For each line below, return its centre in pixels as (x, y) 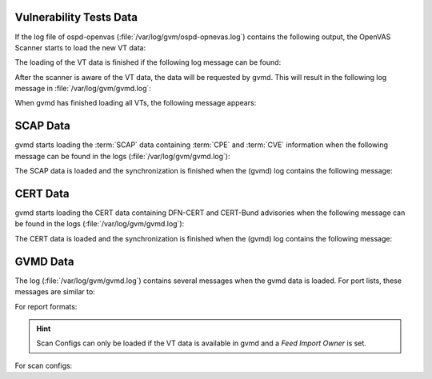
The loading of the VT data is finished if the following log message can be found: (148, 62)
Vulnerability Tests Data (76, 17)
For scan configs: (44, 365)
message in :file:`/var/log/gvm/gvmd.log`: (83, 89)
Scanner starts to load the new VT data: (80, 47)
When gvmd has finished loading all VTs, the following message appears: (136, 103)
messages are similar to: (55, 292)
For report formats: (46, 306)
